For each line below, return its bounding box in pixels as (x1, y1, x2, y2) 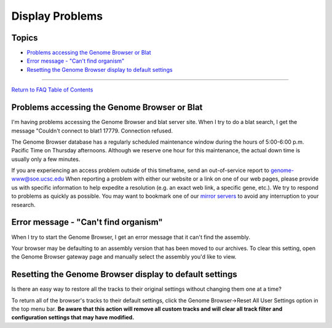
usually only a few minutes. (11, 155, 81, 163)
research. (11, 201, 36, 208)
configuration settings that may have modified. (11, 314, 135, 321)
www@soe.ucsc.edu (11, 175, 65, 182)
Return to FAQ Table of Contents (11, 86, 93, 93)
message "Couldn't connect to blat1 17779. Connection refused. (11, 127, 173, 135)
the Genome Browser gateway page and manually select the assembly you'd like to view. (11, 253, 237, 260)
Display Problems (11, 9, 103, 23)
